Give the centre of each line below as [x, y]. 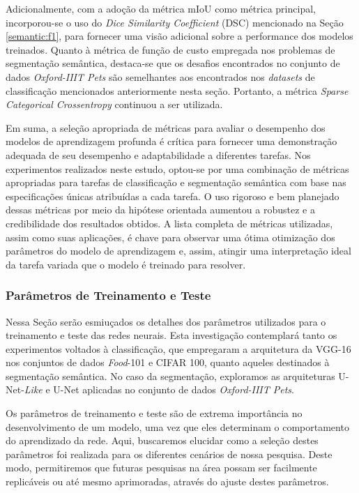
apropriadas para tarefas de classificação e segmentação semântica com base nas [176, 182]
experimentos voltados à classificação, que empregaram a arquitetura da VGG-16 [178, 348]
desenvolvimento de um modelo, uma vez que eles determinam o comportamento [177, 426]
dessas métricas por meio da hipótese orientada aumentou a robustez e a [160, 210]
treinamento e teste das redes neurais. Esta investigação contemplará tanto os [171, 335]
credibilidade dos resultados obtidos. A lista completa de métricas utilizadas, [169, 223]
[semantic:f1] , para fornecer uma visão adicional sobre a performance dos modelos [179, 36]
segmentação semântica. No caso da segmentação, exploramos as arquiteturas [170, 376]
